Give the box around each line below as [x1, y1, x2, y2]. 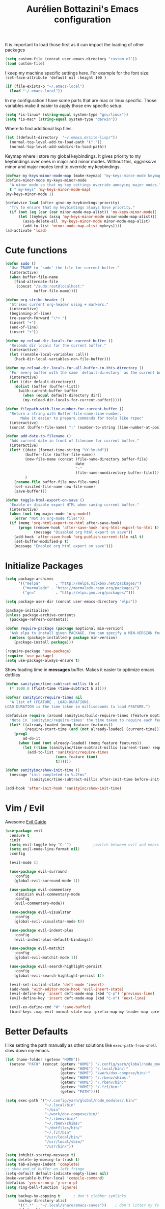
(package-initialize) [5, 608, 50, 613]
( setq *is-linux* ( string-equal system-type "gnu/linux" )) [5, 112, 129, 117]
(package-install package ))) [14, 640, 74, 644]
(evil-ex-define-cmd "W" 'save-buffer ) [9, 1005, 91, 1010]
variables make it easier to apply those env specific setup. [5, 103, 123, 108]
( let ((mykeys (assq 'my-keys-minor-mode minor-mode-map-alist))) [18, 214, 157, 219]
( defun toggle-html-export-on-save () [5, 498, 84, 502]
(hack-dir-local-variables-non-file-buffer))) [14, 356, 111, 362]
